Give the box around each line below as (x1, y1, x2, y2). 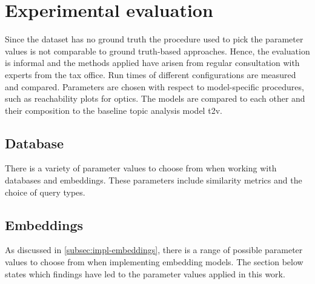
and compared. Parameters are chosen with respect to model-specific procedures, (5, 80, 304, 93)
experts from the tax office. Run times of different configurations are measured (5, 68, 296, 81)
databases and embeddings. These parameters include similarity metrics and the (5, 174, 302, 187)
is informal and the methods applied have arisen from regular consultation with (5, 56, 300, 69)
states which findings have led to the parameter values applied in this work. (5, 267, 285, 280)
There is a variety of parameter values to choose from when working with (5, 162, 277, 174)
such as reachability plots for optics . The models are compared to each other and (5, 92, 305, 105)
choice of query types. (5, 185, 85, 198)
